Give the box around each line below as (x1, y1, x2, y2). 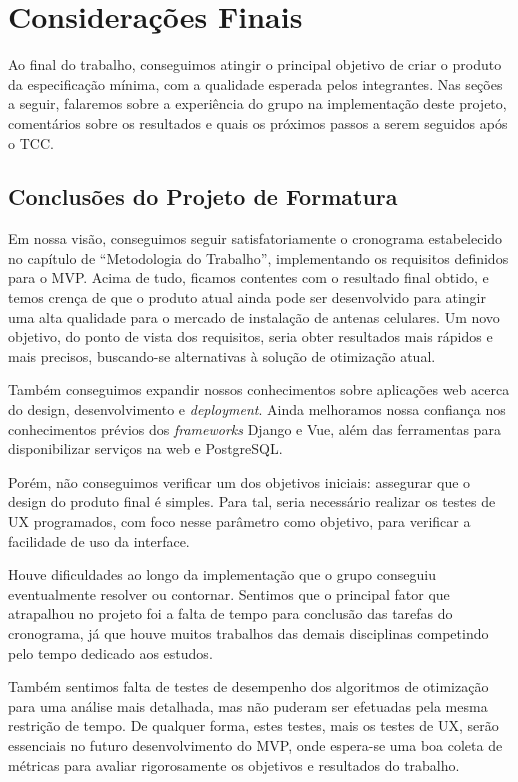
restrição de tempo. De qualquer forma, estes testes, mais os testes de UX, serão (8, 715, 499, 736)
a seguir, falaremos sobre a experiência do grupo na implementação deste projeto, (8, 93, 507, 114)
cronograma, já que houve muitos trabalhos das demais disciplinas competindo (8, 622, 489, 643)
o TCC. (8, 132, 54, 153)
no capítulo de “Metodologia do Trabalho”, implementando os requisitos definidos (8, 247, 509, 268)
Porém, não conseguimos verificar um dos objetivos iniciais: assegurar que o (8, 471, 471, 492)
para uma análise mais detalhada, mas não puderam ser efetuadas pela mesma (8, 695, 488, 716)
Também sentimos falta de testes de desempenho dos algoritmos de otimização (8, 676, 489, 697)
